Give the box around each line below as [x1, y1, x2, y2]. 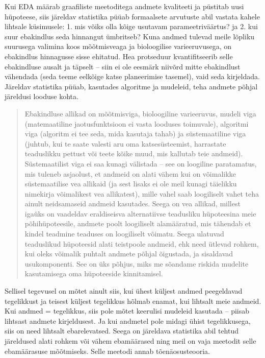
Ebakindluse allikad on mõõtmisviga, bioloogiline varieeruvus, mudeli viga [24, 108, 256, 118]
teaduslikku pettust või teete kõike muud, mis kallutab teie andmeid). [24, 148, 243, 159]
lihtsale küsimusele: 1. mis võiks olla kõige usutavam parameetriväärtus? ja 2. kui [5, 21, 258, 32]
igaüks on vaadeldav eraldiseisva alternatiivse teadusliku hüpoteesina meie [24, 208, 256, 219]
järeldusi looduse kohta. [5, 91, 78, 102]
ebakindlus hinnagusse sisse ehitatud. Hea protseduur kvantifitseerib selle [5, 51, 233, 61]
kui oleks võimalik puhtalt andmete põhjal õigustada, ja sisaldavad [24, 248, 233, 259]
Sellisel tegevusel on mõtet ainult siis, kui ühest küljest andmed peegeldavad [5, 285, 243, 296]
